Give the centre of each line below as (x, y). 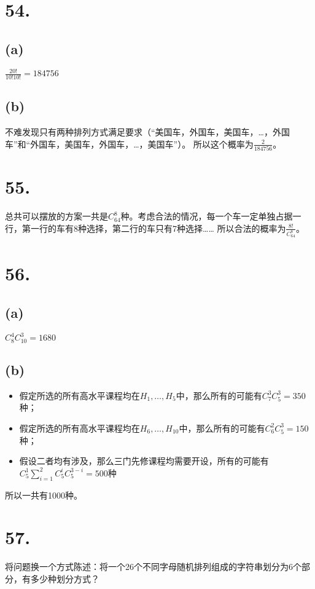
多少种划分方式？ (65, 578)
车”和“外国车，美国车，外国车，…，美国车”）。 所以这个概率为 (129, 144)
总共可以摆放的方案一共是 (56, 216)
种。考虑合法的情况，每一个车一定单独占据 (207, 216)
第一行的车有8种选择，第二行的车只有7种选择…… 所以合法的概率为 (154, 228)
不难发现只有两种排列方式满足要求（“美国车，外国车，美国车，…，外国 (147, 132)
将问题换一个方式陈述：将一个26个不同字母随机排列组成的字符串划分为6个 (153, 567)
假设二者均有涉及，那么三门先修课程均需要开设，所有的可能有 (144, 461)
